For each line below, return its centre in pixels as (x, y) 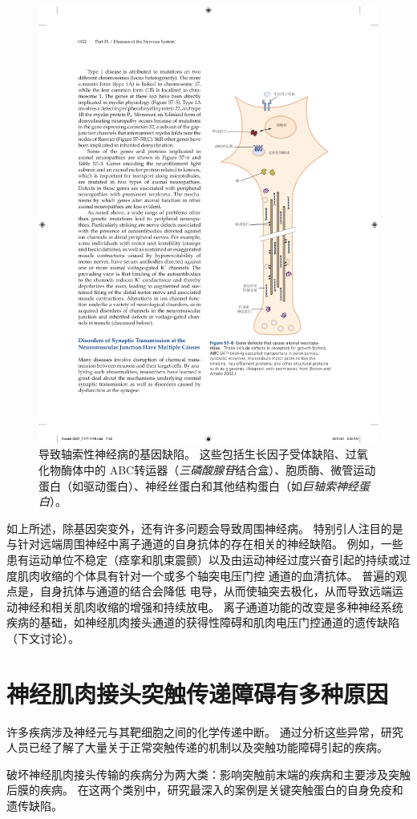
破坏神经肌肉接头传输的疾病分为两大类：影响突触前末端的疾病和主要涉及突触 (208, 774)
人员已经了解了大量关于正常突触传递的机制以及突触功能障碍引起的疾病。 (197, 747)
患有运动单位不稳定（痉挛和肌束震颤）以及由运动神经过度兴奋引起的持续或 (203, 559)
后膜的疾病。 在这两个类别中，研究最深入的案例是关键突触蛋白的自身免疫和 (205, 790)
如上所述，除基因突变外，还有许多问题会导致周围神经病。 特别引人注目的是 (205, 528)
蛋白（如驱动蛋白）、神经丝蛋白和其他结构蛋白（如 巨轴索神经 (198, 485)
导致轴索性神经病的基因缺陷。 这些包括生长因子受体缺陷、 (192, 454)
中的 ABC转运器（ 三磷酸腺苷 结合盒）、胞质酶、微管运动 (229, 469)
